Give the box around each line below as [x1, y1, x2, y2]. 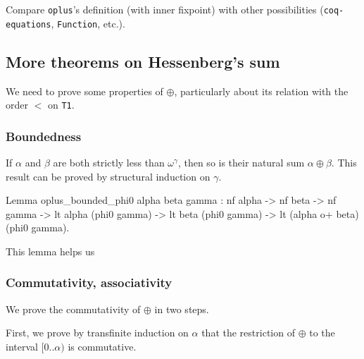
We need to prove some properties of [6, 83, 163, 98]
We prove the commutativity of [6, 301, 141, 316]
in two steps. [154, 301, 209, 316]
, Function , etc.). [51, 16, 125, 30]
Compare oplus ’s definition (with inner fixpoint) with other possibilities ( [6, 2, 324, 16]
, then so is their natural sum [177, 154, 305, 169]
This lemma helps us [6, 243, 95, 258]
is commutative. [68, 339, 137, 353]
